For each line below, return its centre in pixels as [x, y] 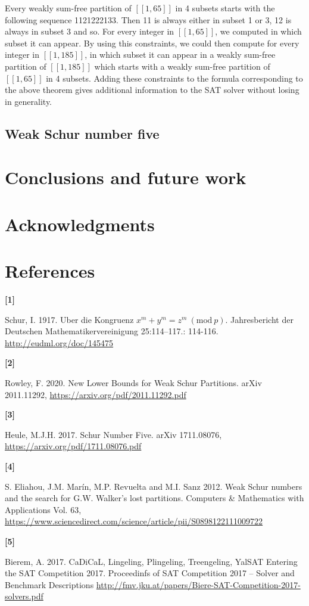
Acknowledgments [80, 224]
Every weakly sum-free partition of [68, 8]
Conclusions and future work [126, 177]
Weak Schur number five [82, 133]
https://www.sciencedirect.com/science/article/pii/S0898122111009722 [134, 521]
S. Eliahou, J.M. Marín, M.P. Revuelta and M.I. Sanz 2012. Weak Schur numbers [154, 486]
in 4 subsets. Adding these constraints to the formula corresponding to [174, 78]
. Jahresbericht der [259, 319]
